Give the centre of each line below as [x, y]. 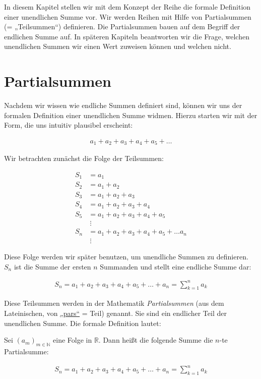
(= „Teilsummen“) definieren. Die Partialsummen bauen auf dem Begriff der [122, 26]
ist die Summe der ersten [52, 266]
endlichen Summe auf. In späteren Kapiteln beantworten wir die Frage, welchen [127, 36]
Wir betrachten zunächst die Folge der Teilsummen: [84, 158]
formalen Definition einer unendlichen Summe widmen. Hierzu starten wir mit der [131, 115]
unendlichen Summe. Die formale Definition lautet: [83, 323]
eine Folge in [73, 340]
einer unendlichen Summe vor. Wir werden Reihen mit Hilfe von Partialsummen [128, 16]
